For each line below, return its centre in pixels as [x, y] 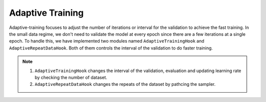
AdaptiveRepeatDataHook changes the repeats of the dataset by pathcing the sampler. [125, 84]
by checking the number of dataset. [71, 77]
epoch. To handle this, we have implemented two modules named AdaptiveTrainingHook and [107, 41]
